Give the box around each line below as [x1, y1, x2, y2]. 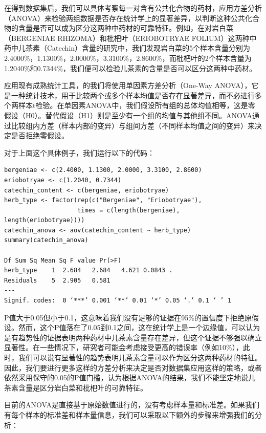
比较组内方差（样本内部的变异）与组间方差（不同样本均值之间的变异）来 [11, 120, 255, 131]
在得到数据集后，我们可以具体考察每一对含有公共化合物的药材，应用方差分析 [4, 3, 262, 13]
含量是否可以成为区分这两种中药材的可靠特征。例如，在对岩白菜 [18, 23, 233, 33]
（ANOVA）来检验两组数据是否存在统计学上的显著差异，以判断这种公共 [4, 12, 245, 23]
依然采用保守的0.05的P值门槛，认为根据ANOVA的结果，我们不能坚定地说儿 [4, 372, 256, 383]
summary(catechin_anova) [4, 236, 88, 244]
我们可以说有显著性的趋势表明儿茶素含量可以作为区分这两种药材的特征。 [18, 352, 262, 362]
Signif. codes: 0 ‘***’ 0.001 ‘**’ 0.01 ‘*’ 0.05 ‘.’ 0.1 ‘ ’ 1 [4, 297, 231, 305]
